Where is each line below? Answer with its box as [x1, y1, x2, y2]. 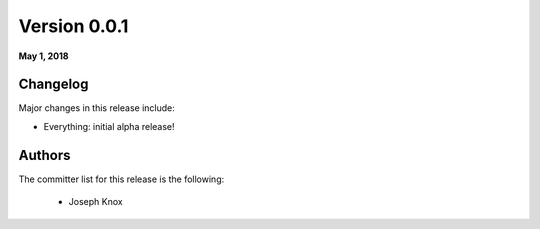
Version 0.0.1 [18, 15, 129, 37]
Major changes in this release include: [18, 102, 175, 114]
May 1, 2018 [18, 50, 69, 62]
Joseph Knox [68, 196, 124, 208]
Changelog [18, 76, 89, 93]
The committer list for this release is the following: [18, 173, 225, 185]
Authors [18, 146, 71, 164]
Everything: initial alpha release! [43, 120, 175, 132]
